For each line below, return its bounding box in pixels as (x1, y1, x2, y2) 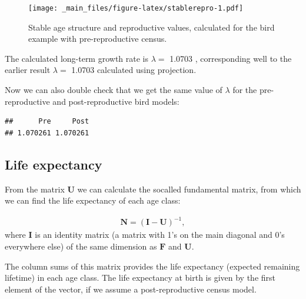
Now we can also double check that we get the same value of (5, 84, 222, 96)
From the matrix (5, 182, 65, 195)
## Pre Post (5, 117, 89, 126)
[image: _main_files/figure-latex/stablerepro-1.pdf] (28, 4, 244, 12)
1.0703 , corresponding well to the (169, 52, 292, 64)
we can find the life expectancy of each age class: (5, 194, 181, 207)
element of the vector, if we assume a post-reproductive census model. (5, 283, 257, 295)
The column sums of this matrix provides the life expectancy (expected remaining (5, 260, 300, 272)
